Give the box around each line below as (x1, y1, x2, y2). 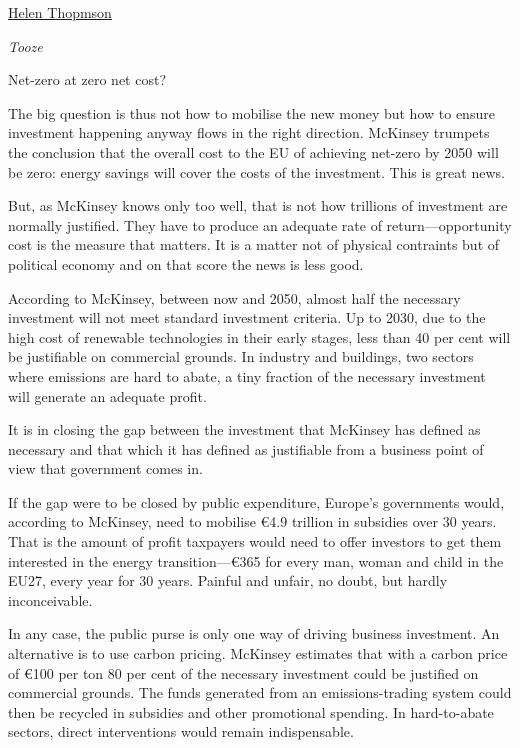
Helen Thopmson (8, 2, 112, 22)
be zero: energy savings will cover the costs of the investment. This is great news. (8, 161, 505, 182)
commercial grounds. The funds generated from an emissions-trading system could (8, 682, 512, 703)
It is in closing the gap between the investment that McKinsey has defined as (8, 419, 481, 440)
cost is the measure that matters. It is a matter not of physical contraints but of (8, 234, 500, 255)
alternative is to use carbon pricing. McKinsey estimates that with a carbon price (8, 643, 508, 664)
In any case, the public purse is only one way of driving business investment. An (8, 623, 500, 644)
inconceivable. (8, 589, 93, 610)
